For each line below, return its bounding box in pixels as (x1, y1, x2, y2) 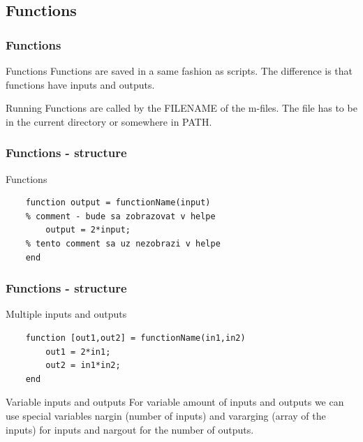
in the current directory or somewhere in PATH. (6, 114, 212, 128)
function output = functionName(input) (25, 198, 211, 208)
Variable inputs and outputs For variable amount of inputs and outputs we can (6, 395, 344, 409)
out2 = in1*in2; (45, 360, 121, 371)
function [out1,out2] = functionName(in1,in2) (25, 332, 246, 343)
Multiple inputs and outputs (6, 307, 127, 321)
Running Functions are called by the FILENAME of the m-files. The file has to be (6, 101, 357, 115)
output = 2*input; (45, 225, 131, 235)
